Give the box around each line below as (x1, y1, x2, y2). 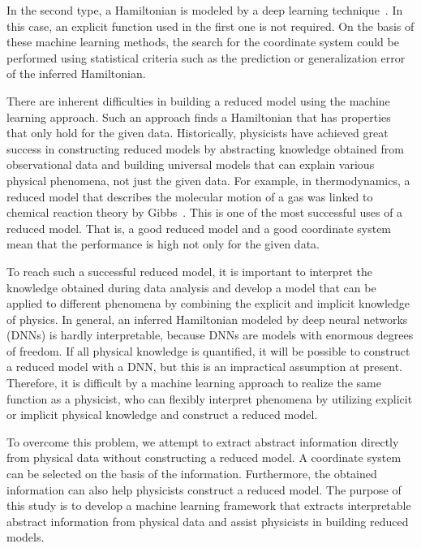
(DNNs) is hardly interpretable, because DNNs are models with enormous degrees (6, 326, 414, 343)
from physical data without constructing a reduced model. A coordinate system (6, 449, 402, 466)
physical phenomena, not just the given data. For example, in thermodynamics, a (6, 171, 410, 188)
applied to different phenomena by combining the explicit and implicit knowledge (6, 295, 410, 312)
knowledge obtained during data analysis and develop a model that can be (6, 278, 376, 296)
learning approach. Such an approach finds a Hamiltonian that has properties (6, 108, 391, 125)
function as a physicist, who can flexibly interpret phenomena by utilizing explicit (6, 390, 413, 407)
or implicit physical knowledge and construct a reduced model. (6, 406, 318, 423)
